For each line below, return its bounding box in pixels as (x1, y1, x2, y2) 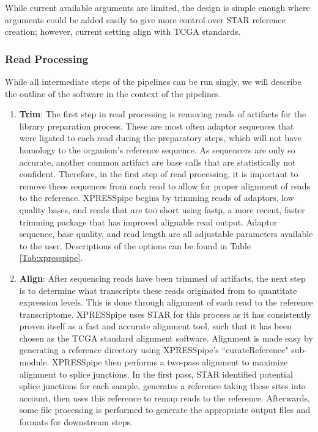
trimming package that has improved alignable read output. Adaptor (19, 215, 278, 228)
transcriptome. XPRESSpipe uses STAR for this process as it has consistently (19, 307, 311, 320)
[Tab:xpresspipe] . (19, 251, 83, 264)
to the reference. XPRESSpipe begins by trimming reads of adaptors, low (19, 191, 294, 204)
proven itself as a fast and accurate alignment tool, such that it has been (19, 320, 292, 332)
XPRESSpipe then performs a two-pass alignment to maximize (52, 356, 288, 368)
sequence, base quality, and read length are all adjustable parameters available (19, 227, 313, 240)
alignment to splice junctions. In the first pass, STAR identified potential (19, 367, 293, 380)
